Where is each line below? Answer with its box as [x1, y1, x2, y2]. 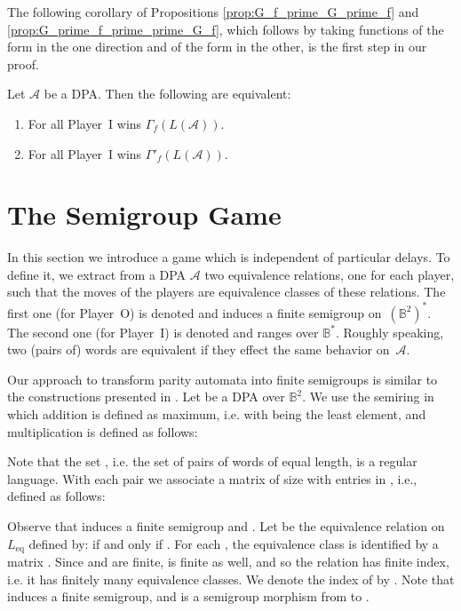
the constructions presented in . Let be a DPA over [7, 387, 285, 406]
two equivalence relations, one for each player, [204, 265, 455, 283]
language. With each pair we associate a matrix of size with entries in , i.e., [7, 469, 417, 488]
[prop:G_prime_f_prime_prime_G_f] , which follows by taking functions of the [7, 20, 444, 38]
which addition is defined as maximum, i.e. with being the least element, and [7, 404, 426, 423]
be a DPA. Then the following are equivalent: [44, 84, 291, 103]
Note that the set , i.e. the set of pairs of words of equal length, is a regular [7, 452, 417, 471]
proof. [7, 54, 39, 73]
